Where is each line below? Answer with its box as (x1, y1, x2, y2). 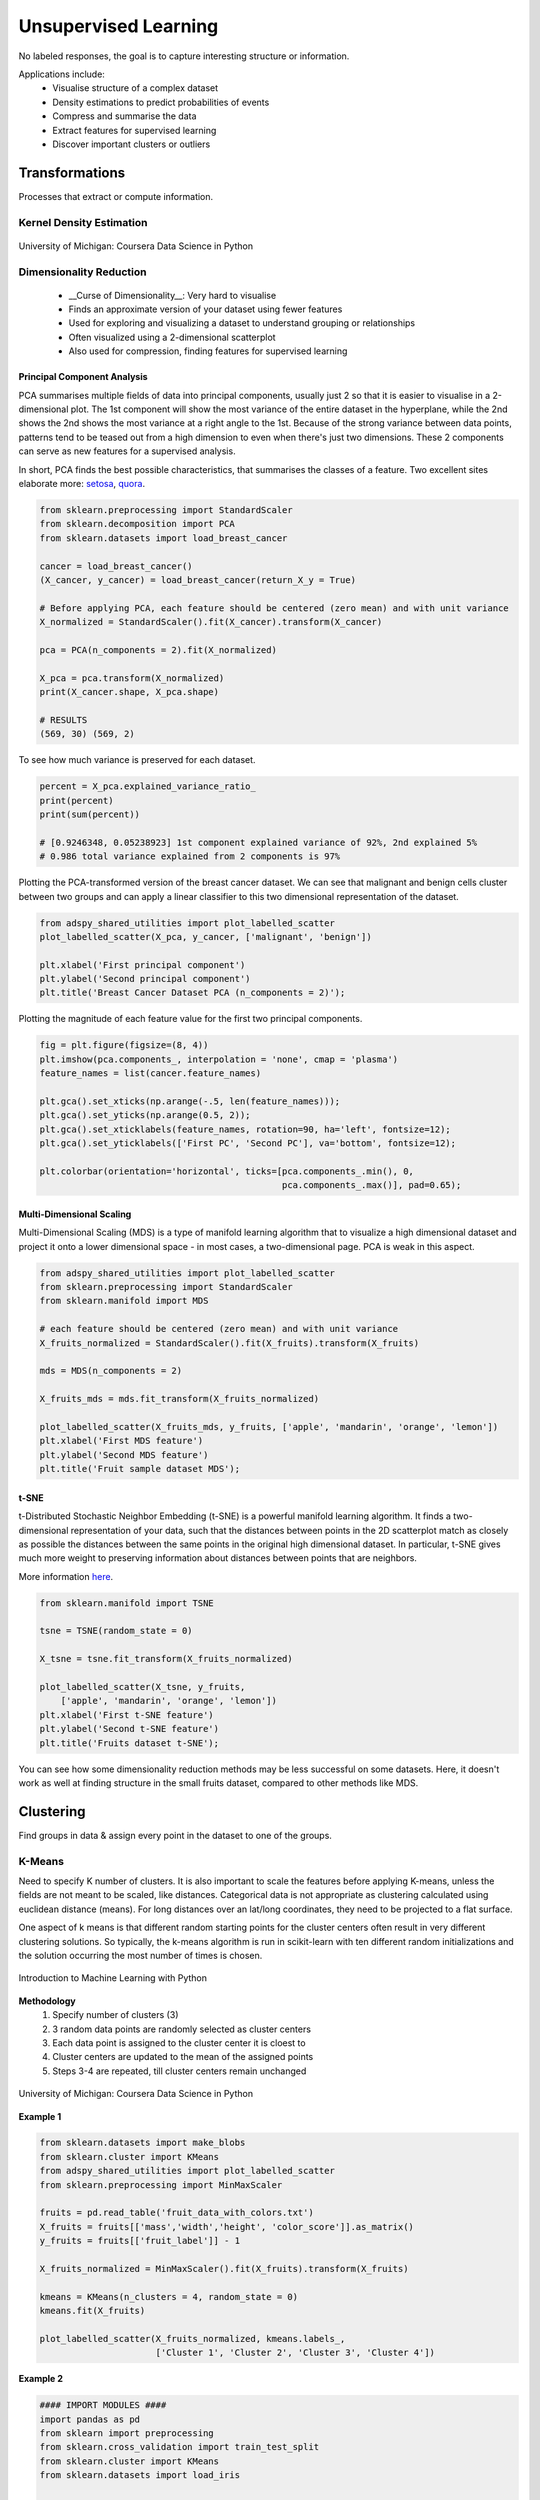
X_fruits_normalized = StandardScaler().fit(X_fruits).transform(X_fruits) (39, 1337, 420, 1349)
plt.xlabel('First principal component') (39, 959, 246, 970)
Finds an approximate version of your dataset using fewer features (68, 303, 343, 315)
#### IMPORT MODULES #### (39, 2400, 167, 2411)
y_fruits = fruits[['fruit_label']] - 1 (39, 2235, 240, 2247)
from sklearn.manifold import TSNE (39, 1597, 214, 1609)
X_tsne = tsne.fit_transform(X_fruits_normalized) (39, 1653, 294, 1665)
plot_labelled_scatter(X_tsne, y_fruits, (39, 1681, 246, 1693)
